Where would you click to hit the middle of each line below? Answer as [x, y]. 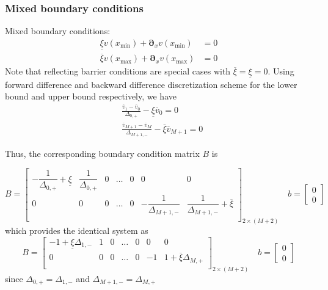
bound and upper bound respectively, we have [91, 96]
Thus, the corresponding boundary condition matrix [102, 153]
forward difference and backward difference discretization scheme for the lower [151, 84]
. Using [281, 71]
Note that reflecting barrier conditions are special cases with [118, 71]
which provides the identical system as [77, 230]
